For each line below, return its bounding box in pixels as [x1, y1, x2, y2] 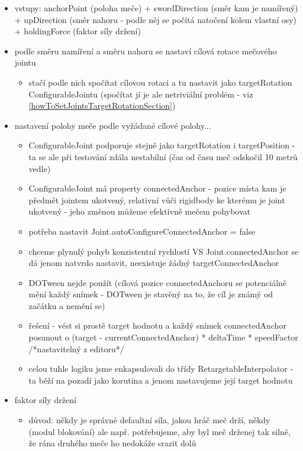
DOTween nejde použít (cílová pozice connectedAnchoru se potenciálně [28, 276, 287, 288]
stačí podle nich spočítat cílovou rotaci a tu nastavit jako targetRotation [28, 76, 292, 88]
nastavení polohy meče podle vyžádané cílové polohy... [14, 119, 211, 131]
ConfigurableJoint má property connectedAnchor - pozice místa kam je [28, 182, 286, 194]
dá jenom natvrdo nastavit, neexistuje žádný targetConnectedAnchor [28, 257, 279, 269]
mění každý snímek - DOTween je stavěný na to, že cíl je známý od [28, 288, 273, 300]
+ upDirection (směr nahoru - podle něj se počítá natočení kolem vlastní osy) [14, 13, 297, 25]
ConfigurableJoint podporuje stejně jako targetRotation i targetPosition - [28, 139, 295, 151]
